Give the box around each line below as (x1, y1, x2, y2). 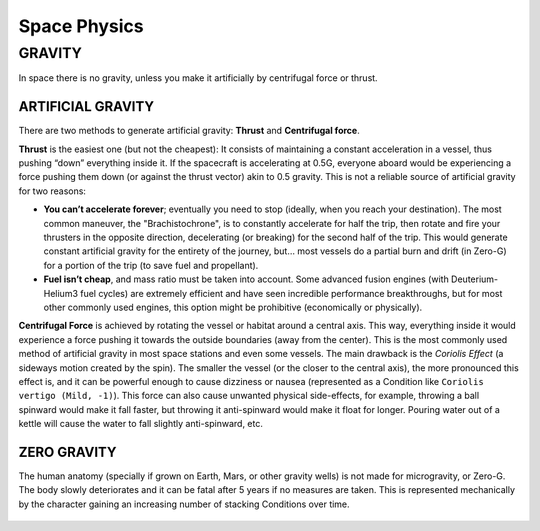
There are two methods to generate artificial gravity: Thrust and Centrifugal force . (18, 125, 360, 137)
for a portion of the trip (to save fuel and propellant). (43, 259, 259, 271)
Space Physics (18, 15, 144, 37)
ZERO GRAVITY (18, 443, 117, 460)
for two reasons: (18, 185, 87, 197)
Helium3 (43, 287, 79, 299)
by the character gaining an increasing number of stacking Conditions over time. (18, 498, 350, 510)
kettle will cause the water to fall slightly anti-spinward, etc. (18, 418, 264, 430)
